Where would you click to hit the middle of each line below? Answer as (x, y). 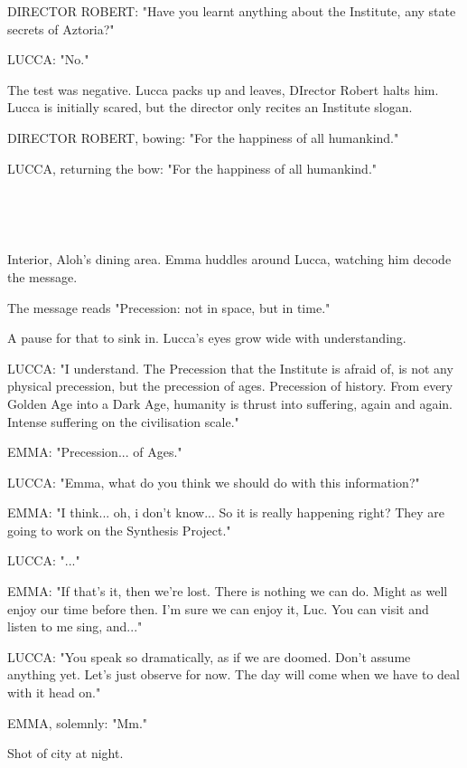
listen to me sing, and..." (75, 626)
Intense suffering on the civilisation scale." (123, 421)
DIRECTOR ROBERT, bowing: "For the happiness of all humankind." (203, 137)
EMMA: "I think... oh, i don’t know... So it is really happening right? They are (226, 512)
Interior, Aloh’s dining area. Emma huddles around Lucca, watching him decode (229, 259)
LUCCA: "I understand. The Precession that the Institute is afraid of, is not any (230, 368)
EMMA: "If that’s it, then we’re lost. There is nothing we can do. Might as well (228, 591)
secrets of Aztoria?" (61, 28)
